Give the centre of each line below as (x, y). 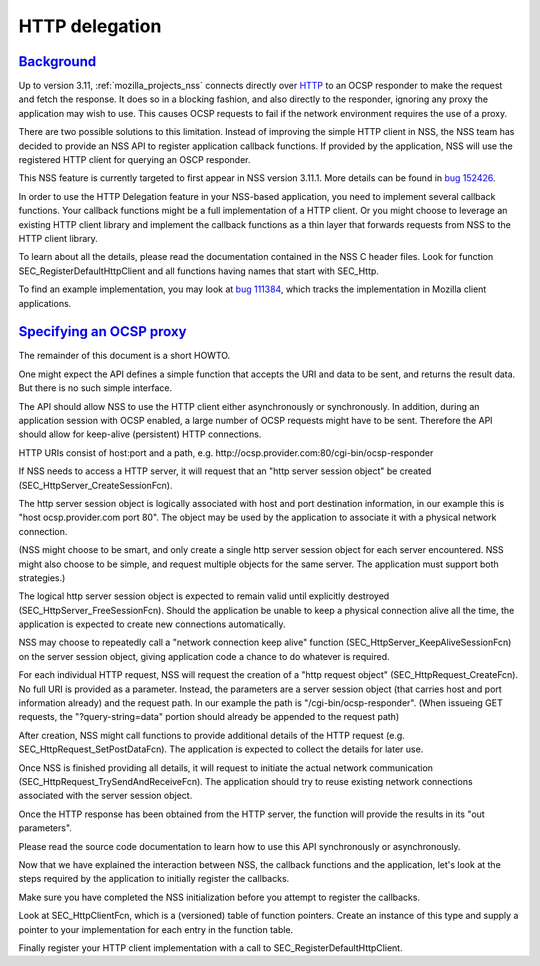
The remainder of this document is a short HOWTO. (124, 356)
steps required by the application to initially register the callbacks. (154, 879)
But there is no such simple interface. (95, 388)
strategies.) (42, 577)
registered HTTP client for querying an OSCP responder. (134, 160)
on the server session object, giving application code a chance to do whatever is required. (204, 656)
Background (57, 61)
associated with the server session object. (105, 796)
